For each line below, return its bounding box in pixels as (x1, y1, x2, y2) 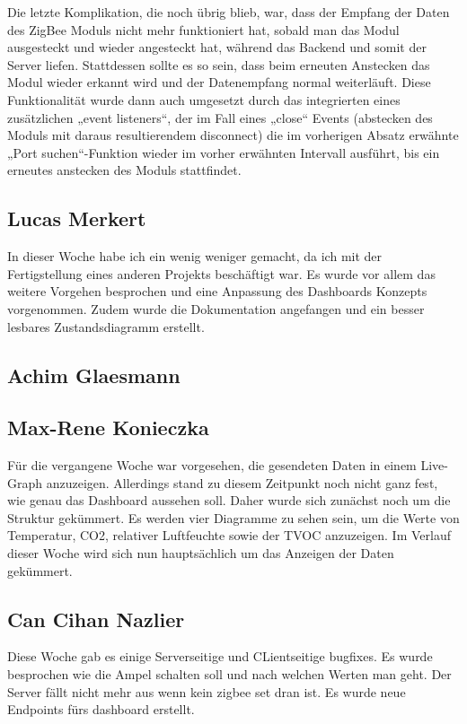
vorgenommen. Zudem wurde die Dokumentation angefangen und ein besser (7, 299, 425, 318)
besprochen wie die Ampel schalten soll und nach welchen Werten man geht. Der (7, 665, 452, 684)
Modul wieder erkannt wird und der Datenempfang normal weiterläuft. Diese (7, 73, 431, 92)
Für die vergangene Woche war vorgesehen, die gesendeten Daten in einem (7, 456, 417, 475)
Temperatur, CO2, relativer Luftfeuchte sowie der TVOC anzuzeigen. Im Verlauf (7, 526, 451, 545)
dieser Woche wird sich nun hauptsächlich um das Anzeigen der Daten (7, 544, 394, 563)
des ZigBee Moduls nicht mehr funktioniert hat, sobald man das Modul (7, 20, 400, 39)
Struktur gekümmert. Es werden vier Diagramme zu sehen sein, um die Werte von (7, 508, 460, 527)
